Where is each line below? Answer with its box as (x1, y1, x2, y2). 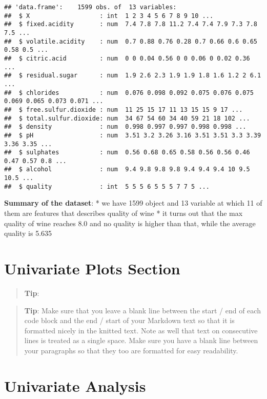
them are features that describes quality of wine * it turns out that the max (4, 208, 243, 218)
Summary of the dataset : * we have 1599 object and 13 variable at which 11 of (4, 197, 262, 208)
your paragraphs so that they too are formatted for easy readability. (24, 345, 238, 355)
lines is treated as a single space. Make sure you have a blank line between (24, 335, 258, 346)
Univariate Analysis (4, 375, 146, 396)
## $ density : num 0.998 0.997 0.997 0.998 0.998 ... (4, 123, 247, 131)
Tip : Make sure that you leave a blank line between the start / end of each (24, 305, 261, 315)
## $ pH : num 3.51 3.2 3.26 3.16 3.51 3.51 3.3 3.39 (4, 131, 261, 139)
